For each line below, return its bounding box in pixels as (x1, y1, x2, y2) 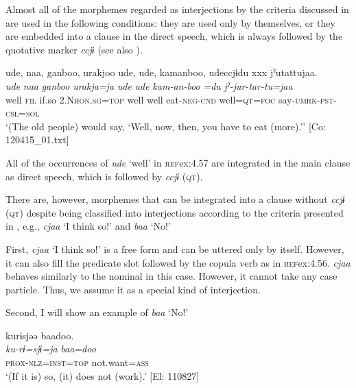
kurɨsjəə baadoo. (5, 328, 74, 342)
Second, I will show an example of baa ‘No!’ (5, 305, 189, 319)
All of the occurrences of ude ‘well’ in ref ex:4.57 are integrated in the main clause (5, 155, 351, 169)
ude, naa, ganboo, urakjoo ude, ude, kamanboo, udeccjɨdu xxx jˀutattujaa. (5, 65, 318, 80)
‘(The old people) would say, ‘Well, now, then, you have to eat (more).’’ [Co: (5, 119, 326, 133)
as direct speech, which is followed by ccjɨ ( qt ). (5, 169, 203, 183)
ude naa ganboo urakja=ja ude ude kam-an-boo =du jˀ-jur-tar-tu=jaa (5, 78, 293, 93)
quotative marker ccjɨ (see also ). (5, 42, 143, 56)
